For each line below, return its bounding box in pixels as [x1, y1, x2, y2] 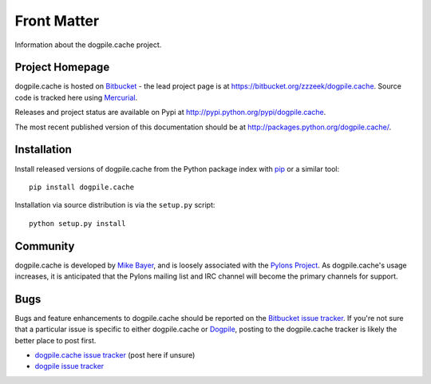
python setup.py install [29, 219, 126, 228]
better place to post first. [14, 335, 97, 345]
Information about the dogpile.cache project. [14, 40, 162, 49]
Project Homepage [14, 61, 110, 74]
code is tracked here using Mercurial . [14, 93, 138, 102]
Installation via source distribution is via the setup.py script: [14, 200, 215, 210]
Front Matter [14, 12, 100, 30]
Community [14, 240, 75, 253]
